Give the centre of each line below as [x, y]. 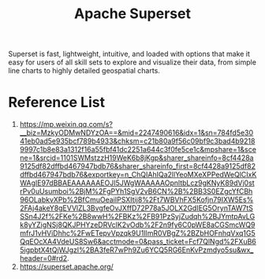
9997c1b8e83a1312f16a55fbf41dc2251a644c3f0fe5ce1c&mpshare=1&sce [138, 150]
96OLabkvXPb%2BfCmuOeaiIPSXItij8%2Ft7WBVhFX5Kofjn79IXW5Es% [136, 200]
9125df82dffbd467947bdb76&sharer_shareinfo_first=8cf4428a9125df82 [138, 166]
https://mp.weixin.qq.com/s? [66, 125]
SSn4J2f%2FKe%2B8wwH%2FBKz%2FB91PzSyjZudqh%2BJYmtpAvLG [137, 217]
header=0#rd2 [43, 259]
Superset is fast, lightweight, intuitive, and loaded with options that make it [129, 54]
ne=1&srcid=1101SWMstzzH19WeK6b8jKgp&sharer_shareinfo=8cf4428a [136, 158]
